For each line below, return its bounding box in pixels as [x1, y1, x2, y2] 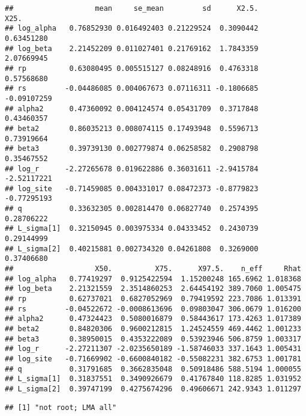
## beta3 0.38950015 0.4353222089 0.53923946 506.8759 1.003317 [5, 334, 301, 343]
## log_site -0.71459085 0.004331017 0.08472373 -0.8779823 [5, 184, 259, 193]
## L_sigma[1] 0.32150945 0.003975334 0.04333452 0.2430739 [5, 224, 259, 233]
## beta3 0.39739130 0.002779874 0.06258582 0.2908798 [5, 144, 259, 153]
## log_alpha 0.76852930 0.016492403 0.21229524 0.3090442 [5, 24, 259, 33]
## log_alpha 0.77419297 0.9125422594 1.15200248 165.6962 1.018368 [5, 274, 301, 283]
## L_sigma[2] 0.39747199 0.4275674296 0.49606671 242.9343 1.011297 [5, 384, 301, 393]
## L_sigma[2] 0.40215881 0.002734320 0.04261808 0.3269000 [5, 244, 259, 253]
